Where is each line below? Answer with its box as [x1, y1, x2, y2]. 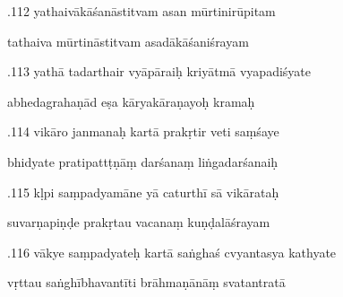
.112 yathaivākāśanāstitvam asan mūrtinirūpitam [7, 2, 276, 20]
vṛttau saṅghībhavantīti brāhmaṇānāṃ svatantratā [7, 273, 286, 292]
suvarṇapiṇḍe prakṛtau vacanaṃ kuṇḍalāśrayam [7, 213, 270, 231]
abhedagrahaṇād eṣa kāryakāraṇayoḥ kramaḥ [7, 92, 255, 110]
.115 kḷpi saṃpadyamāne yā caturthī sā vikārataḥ [7, 182, 279, 201]
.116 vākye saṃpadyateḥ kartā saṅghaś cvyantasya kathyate [7, 242, 337, 261]
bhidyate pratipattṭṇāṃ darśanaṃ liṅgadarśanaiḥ [7, 152, 279, 170]
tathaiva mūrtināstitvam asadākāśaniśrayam [7, 31, 249, 50]
